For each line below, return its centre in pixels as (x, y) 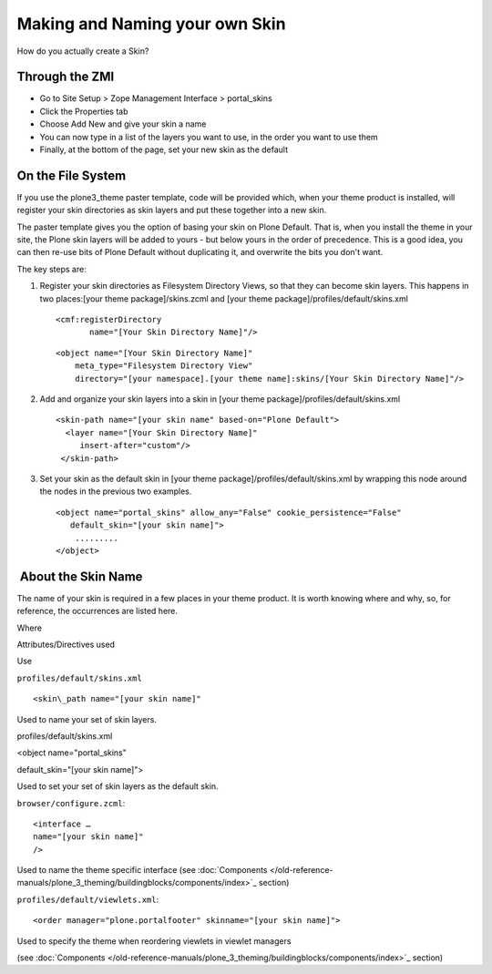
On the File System (72, 175)
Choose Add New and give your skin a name (123, 124)
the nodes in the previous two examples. (116, 491)
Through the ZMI (66, 77)
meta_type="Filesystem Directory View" (164, 366)
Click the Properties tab (84, 111)
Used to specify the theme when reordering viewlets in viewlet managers (154, 941)
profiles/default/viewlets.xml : (88, 899)
